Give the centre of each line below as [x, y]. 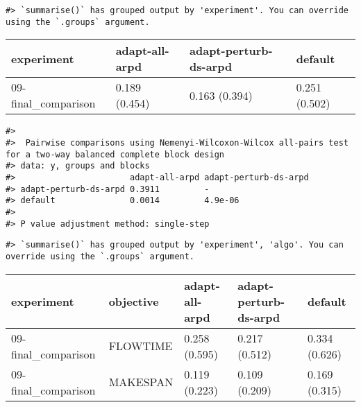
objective [134, 301]
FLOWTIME [141, 346]
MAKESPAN [141, 382]
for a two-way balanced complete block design [115, 154]
